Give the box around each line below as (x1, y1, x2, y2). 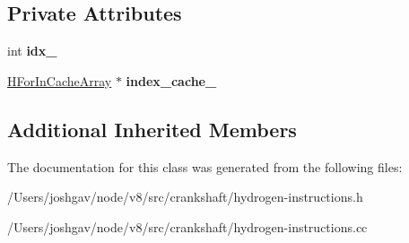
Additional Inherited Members (7, 115, 297, 143)
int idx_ (7, 41, 57, 60)
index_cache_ (126, 71, 217, 90)
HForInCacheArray (7, 71, 112, 90)
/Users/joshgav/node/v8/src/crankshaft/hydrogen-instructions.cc (7, 217, 368, 236)
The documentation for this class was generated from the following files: (7, 157, 403, 176)
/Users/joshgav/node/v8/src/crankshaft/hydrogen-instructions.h (7, 187, 363, 206)
